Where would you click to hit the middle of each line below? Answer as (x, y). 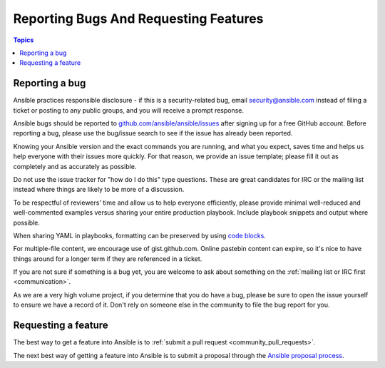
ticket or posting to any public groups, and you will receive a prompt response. (129, 110)
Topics (24, 40)
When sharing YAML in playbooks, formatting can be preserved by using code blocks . (140, 235)
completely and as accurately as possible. (75, 166)
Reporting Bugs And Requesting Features (138, 19)
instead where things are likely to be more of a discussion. (99, 190)
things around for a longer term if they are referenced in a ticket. (108, 259)
